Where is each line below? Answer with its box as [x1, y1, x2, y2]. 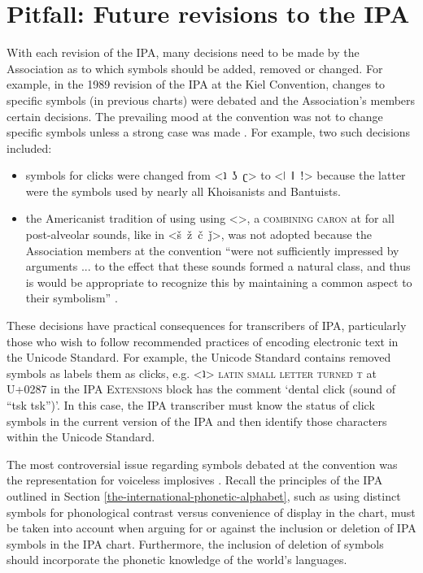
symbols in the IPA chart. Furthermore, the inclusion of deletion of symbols [7, 535, 384, 552]
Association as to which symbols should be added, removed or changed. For [7, 59, 383, 76]
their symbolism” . [25, 289, 118, 306]
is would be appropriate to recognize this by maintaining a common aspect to [25, 273, 412, 290]
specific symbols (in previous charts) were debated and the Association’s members [7, 91, 416, 108]
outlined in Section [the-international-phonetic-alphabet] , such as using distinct [7, 487, 401, 504]
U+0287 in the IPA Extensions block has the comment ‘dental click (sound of [7, 380, 396, 397]
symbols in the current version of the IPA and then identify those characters [7, 412, 387, 429]
